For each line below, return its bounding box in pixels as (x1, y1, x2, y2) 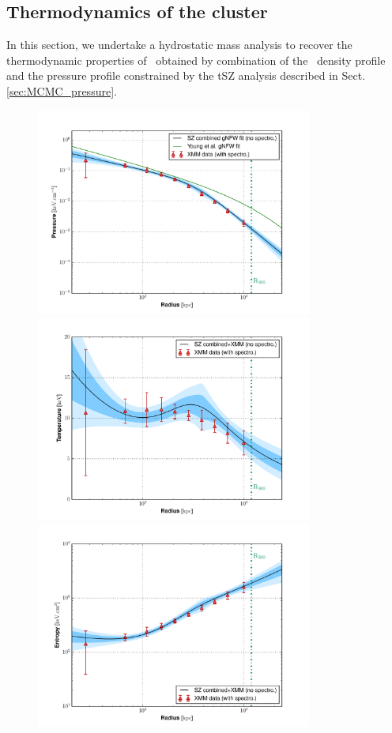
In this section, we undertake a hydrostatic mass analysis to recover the (6, 36, 352, 53)
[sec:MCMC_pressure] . (6, 82, 117, 99)
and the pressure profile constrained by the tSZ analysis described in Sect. (6, 67, 366, 84)
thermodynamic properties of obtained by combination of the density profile (6, 51, 386, 68)
